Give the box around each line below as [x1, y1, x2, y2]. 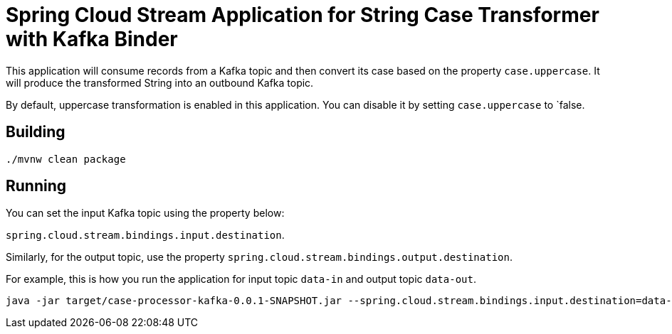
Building [6, 123, 65, 141]
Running [6, 177, 67, 195]
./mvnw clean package [6, 153, 126, 165]
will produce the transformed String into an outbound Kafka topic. [6, 76, 314, 89]
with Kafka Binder [6, 27, 178, 51]
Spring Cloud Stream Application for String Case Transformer [6, 3, 599, 27]
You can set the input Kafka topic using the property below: [6, 207, 285, 220]
